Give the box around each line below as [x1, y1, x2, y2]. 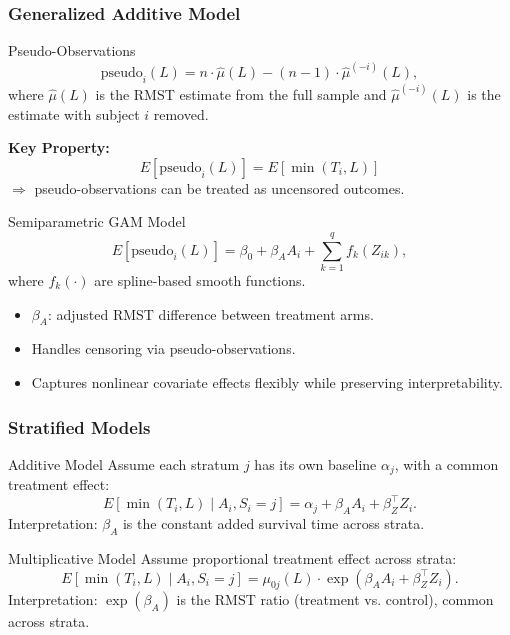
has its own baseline [254, 453, 377, 474]
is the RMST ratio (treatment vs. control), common [176, 589, 494, 610]
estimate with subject [8, 103, 140, 124]
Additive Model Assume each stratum [8, 453, 240, 474]
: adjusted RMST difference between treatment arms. [47, 303, 374, 324]
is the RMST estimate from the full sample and [95, 83, 387, 104]
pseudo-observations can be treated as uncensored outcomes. [34, 177, 405, 198]
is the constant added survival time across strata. [122, 513, 425, 534]
